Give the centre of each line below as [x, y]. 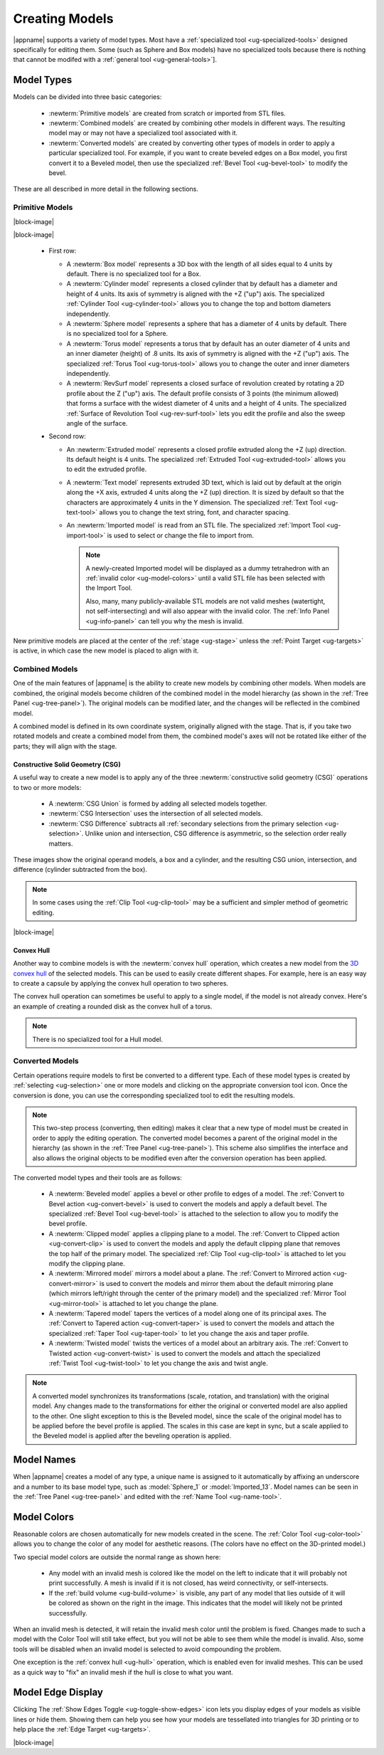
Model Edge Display [58, 1693]
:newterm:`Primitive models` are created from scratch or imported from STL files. [167, 113]
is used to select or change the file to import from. [180, 535]
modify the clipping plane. [87, 1264]
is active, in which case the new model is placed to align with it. [106, 650]
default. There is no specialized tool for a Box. [134, 274]
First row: [63, 251]
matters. [61, 843]
